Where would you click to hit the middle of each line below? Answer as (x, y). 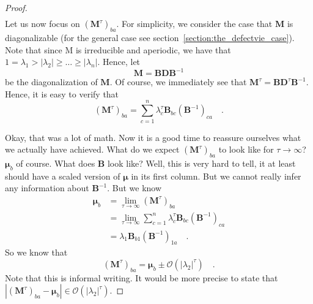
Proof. (16, 7)
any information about (47, 188)
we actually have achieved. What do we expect (92, 149)
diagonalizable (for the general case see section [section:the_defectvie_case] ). (150, 37)
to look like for (246, 149)
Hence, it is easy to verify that (62, 93)
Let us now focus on (42, 24)
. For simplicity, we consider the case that (194, 24)
